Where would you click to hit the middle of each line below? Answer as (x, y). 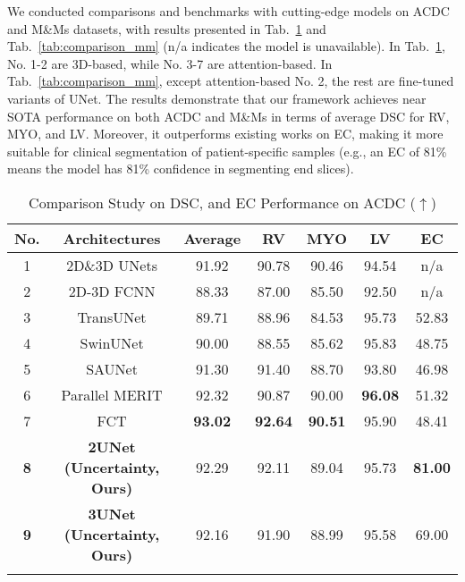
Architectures (112, 238)
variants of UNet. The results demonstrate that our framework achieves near (217, 98)
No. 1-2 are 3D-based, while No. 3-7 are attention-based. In (170, 63)
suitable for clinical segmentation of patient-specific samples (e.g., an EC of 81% (227, 151)
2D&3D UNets (112, 265)
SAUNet (112, 368)
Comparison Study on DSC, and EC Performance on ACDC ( (222, 202)
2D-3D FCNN (112, 291)
